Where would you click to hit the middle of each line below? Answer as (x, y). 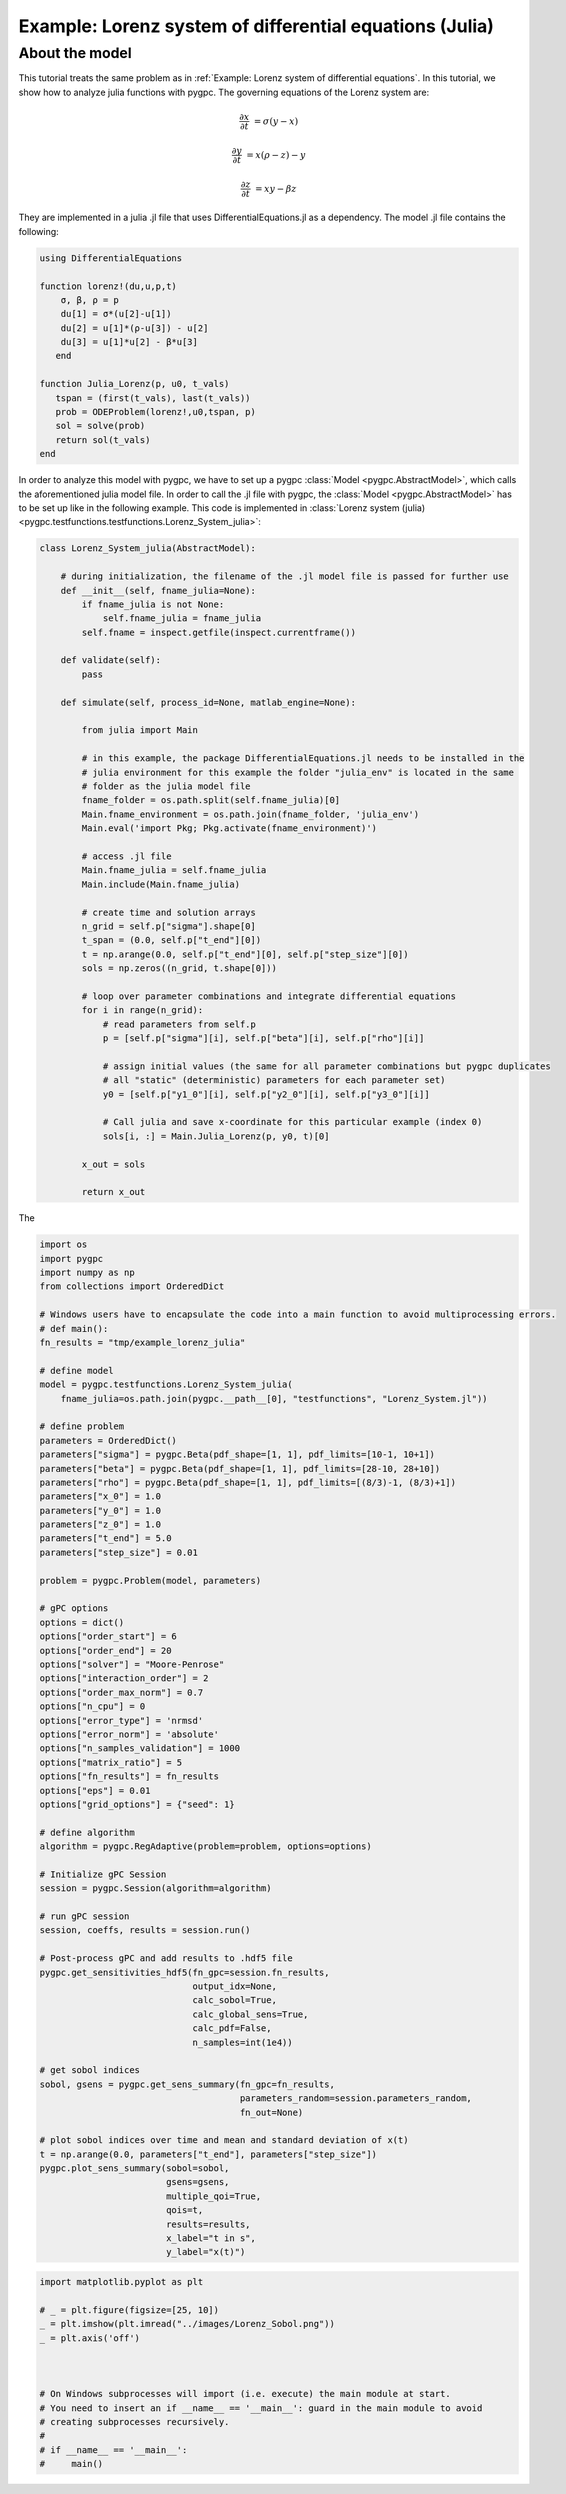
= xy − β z (276, 188)
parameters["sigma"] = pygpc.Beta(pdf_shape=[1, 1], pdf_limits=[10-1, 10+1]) (237, 1454)
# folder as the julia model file (166, 786)
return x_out (113, 1192)
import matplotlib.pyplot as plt (121, 2281)
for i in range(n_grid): (142, 1010)
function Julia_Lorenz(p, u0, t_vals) (134, 384)
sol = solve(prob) (100, 426)
